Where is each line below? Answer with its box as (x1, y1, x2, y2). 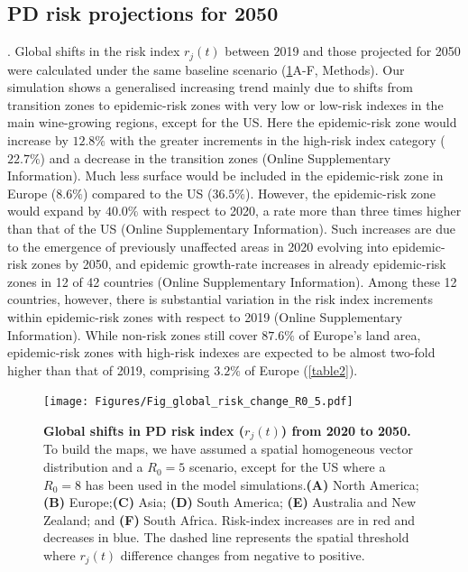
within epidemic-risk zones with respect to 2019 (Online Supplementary (7, 307, 403, 326)
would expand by (7, 201, 102, 220)
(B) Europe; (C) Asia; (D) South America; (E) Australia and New (43, 493, 417, 512)
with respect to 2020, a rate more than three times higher (142, 201, 462, 220)
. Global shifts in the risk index (7, 42, 180, 60)
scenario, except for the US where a (188, 457, 386, 476)
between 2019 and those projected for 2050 (225, 42, 461, 60)
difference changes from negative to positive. (120, 546, 365, 565)
